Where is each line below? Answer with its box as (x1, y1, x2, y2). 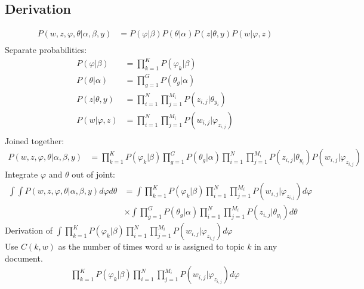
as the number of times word (58, 240, 164, 253)
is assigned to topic (174, 240, 245, 253)
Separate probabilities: (5, 43, 87, 56)
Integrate (5, 168, 38, 181)
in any (254, 240, 277, 253)
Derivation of (5, 224, 53, 237)
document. (5, 251, 43, 264)
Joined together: (5, 134, 64, 147)
